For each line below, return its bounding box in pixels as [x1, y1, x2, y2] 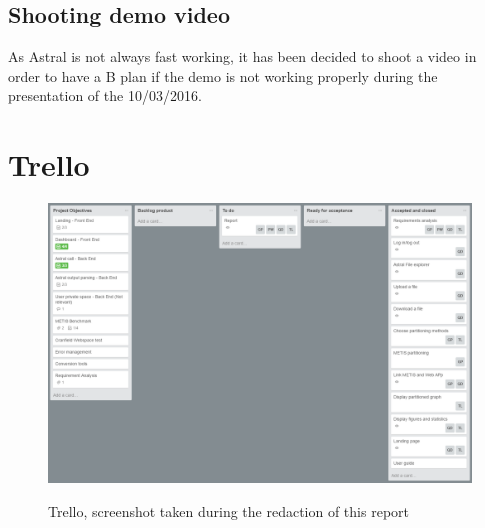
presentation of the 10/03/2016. [8, 85, 202, 106]
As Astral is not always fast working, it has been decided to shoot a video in [8, 46, 477, 67]
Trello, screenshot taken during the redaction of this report [48, 500, 409, 521]
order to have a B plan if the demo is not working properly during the [8, 65, 438, 86]
